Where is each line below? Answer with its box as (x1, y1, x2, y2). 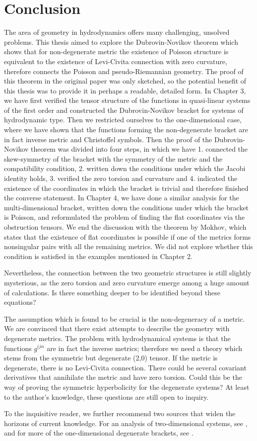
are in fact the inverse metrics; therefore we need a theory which (47, 343, 243, 353)
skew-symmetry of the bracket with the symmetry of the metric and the (4, 153, 223, 164)
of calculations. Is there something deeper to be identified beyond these (4, 287, 220, 297)
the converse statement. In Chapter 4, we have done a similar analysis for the (4, 192, 239, 203)
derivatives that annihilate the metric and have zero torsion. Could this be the (4, 372, 242, 382)
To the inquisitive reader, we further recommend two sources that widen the (4, 408, 236, 419)
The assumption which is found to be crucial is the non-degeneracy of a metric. (4, 313, 245, 324)
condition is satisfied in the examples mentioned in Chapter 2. (4, 251, 193, 261)
